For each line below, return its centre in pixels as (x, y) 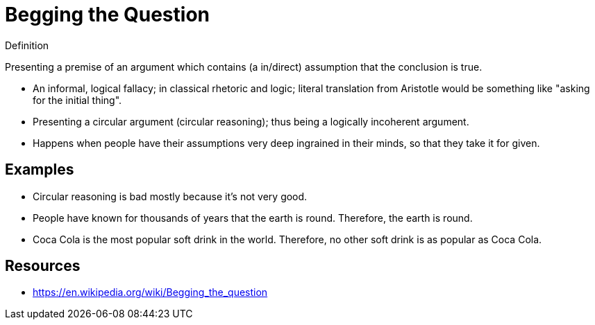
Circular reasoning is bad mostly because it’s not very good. (170, 196)
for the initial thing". (77, 100)
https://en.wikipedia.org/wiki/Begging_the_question (150, 292)
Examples (40, 170)
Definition (27, 45)
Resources (43, 266)
